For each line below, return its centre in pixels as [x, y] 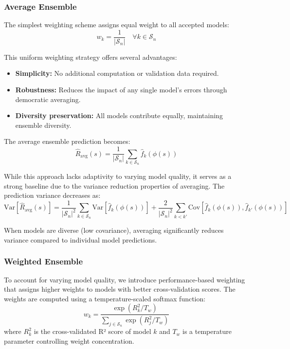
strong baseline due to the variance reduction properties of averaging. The [114, 185]
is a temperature [207, 331]
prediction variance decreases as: [52, 195]
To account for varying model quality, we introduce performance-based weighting [125, 279]
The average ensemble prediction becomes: [67, 141]
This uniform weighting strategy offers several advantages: [91, 57]
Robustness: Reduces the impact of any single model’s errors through [121, 90]
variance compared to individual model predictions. [81, 239]
